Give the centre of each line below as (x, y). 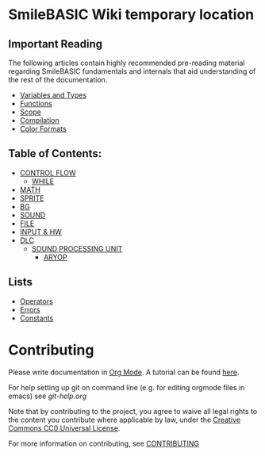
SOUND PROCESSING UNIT (77, 248)
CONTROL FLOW (48, 173)
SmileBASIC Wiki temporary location (131, 15)
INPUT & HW (40, 232)
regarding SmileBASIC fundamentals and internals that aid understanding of (132, 71)
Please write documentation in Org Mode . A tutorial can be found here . (124, 372)
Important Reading (56, 44)
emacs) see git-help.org (48, 396)
